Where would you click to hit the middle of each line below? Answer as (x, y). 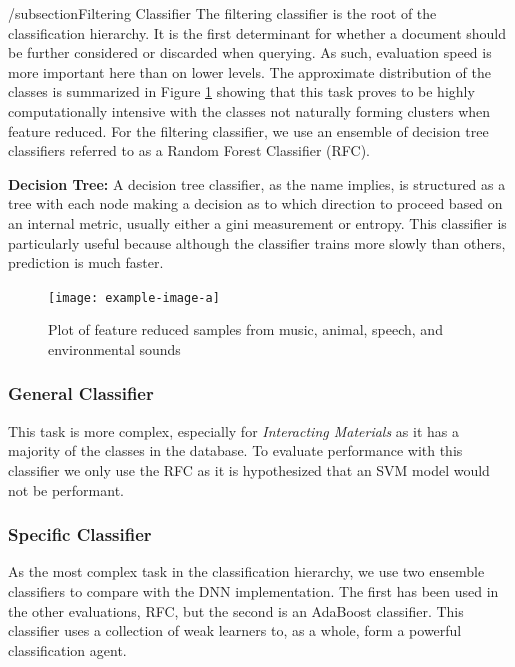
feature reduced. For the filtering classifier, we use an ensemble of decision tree (248, 130)
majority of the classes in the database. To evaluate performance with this (235, 450)
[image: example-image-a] (134, 297)
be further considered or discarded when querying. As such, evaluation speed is (250, 52)
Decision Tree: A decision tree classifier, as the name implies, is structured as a (257, 183)
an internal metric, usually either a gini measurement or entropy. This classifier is (257, 222)
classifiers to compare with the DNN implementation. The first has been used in (253, 590)
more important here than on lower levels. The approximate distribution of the (250, 71)
